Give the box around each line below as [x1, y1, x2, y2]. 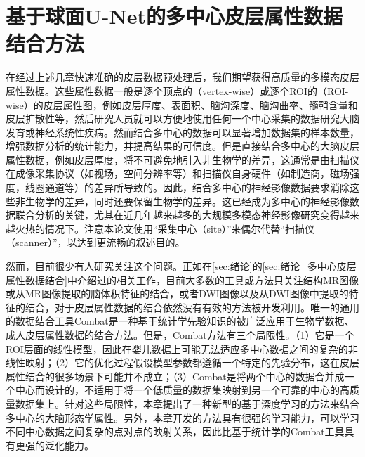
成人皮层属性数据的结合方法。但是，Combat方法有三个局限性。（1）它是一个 [6, 328, 354, 342]
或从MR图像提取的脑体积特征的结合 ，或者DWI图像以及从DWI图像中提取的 [6, 286, 349, 301]
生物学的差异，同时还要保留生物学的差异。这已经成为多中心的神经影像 [25, 193, 350, 208]
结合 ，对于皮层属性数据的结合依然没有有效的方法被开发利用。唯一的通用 [25, 300, 359, 314]
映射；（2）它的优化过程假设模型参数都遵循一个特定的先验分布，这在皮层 [25, 355, 359, 370]
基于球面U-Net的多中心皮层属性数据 [6, 1, 343, 30]
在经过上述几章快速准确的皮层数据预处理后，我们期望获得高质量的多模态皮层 [6, 70, 359, 84]
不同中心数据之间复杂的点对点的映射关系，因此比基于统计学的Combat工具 [6, 424, 345, 439]
